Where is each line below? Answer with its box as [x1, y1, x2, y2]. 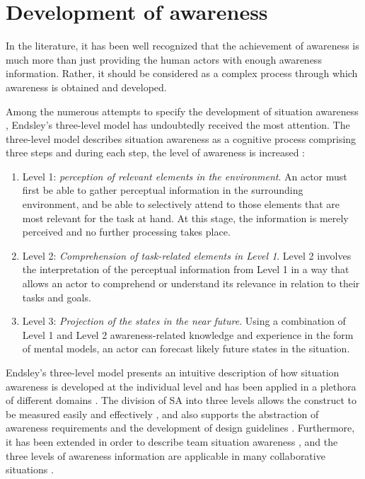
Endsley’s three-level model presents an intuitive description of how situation [6, 365, 340, 379]
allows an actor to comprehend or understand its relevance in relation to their [22, 276, 360, 291]
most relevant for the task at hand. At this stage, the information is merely [22, 210, 349, 225]
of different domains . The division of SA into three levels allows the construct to [6, 393, 357, 408]
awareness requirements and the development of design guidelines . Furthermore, [6, 420, 355, 435]
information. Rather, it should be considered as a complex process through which [6, 66, 358, 81]
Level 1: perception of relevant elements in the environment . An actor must [22, 168, 347, 183]
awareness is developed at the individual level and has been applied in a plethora [6, 379, 357, 393]
